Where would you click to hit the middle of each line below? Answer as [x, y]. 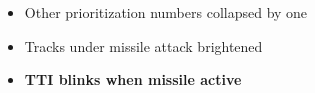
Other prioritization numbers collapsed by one [166, 12]
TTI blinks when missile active [133, 79]
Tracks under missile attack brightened [143, 45]
